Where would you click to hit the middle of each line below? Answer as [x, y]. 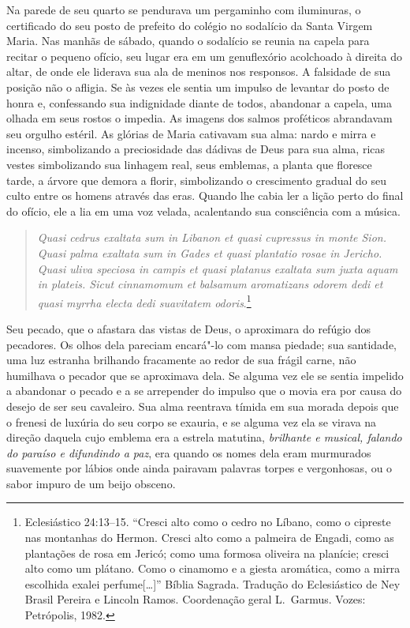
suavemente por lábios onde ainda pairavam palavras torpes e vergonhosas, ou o [199, 468]
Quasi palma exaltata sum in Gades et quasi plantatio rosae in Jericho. [210, 252]
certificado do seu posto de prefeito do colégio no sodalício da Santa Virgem [190, 25]
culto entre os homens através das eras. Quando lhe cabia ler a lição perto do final [205, 196]
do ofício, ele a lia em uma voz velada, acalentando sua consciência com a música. [203, 211]
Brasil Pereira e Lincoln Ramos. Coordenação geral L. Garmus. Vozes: [195, 599]
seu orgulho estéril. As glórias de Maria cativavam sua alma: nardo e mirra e [191, 133]
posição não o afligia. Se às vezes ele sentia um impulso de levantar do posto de [198, 86]
